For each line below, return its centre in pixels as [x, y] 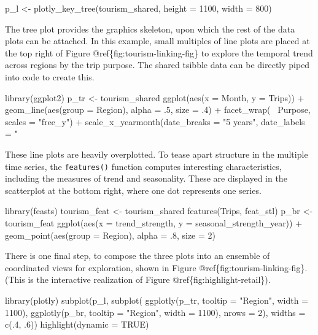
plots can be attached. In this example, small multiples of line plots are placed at [157, 41]
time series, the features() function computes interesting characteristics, [143, 166]
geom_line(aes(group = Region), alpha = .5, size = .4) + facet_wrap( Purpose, [158, 110]
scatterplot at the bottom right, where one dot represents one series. [133, 190]
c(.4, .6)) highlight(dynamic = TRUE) [77, 324]
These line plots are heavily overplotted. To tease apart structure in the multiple [157, 154]
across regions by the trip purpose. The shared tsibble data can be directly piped [157, 65]
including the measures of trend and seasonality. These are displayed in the [146, 178]
